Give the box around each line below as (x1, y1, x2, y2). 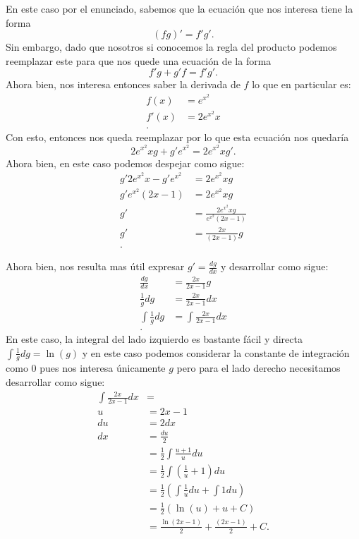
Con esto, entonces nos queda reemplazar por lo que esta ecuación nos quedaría (6, 130, 349, 145)
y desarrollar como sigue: (221, 259, 329, 274)
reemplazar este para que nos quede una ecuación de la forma (6, 53, 272, 68)
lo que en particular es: (252, 77, 351, 92)
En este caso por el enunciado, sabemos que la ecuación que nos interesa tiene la (6, 1, 353, 16)
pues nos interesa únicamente (39, 361, 166, 375)
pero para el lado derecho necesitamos (176, 361, 341, 375)
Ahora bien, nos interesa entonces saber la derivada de (6, 77, 241, 92)
